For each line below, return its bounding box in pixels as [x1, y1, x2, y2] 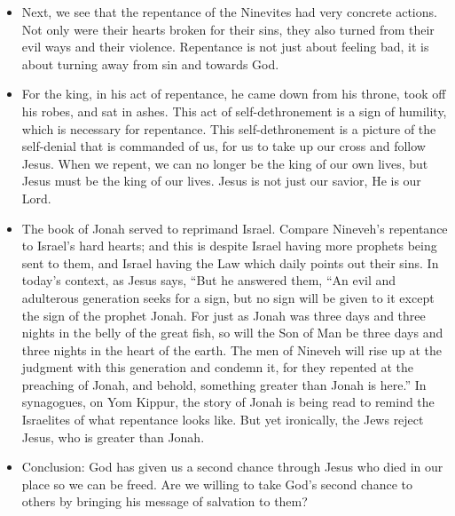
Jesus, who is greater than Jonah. [21, 427, 205, 446]
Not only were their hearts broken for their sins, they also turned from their [21, 20, 435, 38]
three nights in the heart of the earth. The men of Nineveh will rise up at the [21, 340, 442, 359]
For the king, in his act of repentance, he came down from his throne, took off [21, 84, 446, 103]
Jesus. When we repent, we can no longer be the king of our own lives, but [21, 154, 428, 172]
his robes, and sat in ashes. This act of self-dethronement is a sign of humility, [21, 101, 447, 120]
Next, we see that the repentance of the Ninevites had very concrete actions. [21, 3, 437, 20]
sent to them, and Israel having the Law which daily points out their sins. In [21, 253, 439, 272]
